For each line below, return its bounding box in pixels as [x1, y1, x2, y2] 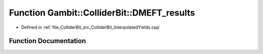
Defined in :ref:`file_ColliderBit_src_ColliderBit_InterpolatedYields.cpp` [21, 24, 161, 30]
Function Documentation [9, 37, 86, 45]
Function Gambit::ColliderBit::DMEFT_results [9, 7, 195, 18]
